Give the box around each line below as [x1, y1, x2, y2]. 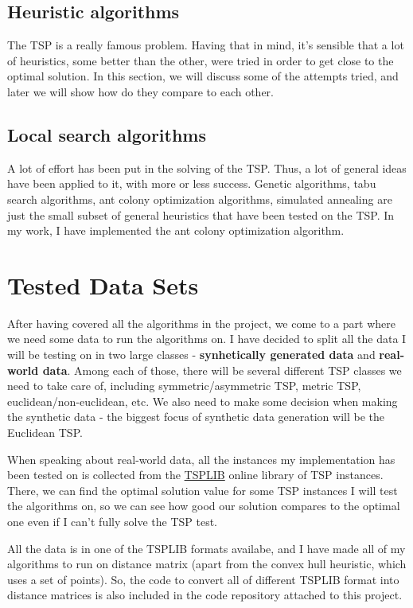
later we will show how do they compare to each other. [7, 83, 274, 99]
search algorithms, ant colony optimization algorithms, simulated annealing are [7, 190, 392, 207]
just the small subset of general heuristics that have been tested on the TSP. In [7, 206, 395, 223]
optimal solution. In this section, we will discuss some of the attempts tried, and [7, 68, 399, 84]
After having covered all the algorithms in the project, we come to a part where [7, 314, 395, 331]
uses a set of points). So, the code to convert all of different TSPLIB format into [7, 571, 399, 587]
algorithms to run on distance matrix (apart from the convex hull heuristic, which [7, 555, 407, 572]
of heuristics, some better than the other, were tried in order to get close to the [7, 52, 394, 68]
